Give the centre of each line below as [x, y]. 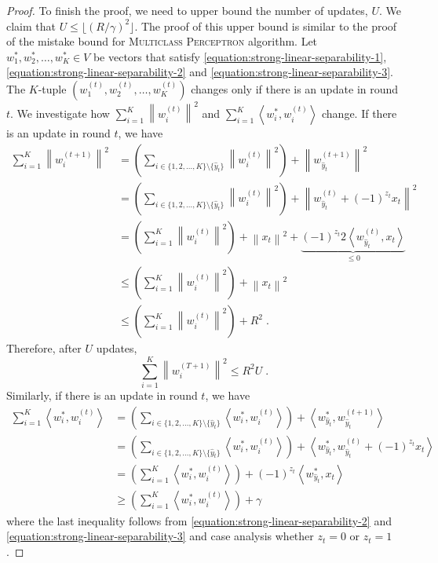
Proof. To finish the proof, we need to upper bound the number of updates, [187, 10]
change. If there [360, 113]
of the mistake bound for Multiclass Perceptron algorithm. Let [162, 41]
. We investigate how [60, 113]
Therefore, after [44, 348]
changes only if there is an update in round [295, 88]
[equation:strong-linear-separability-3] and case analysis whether [160, 536]
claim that [31, 26]
